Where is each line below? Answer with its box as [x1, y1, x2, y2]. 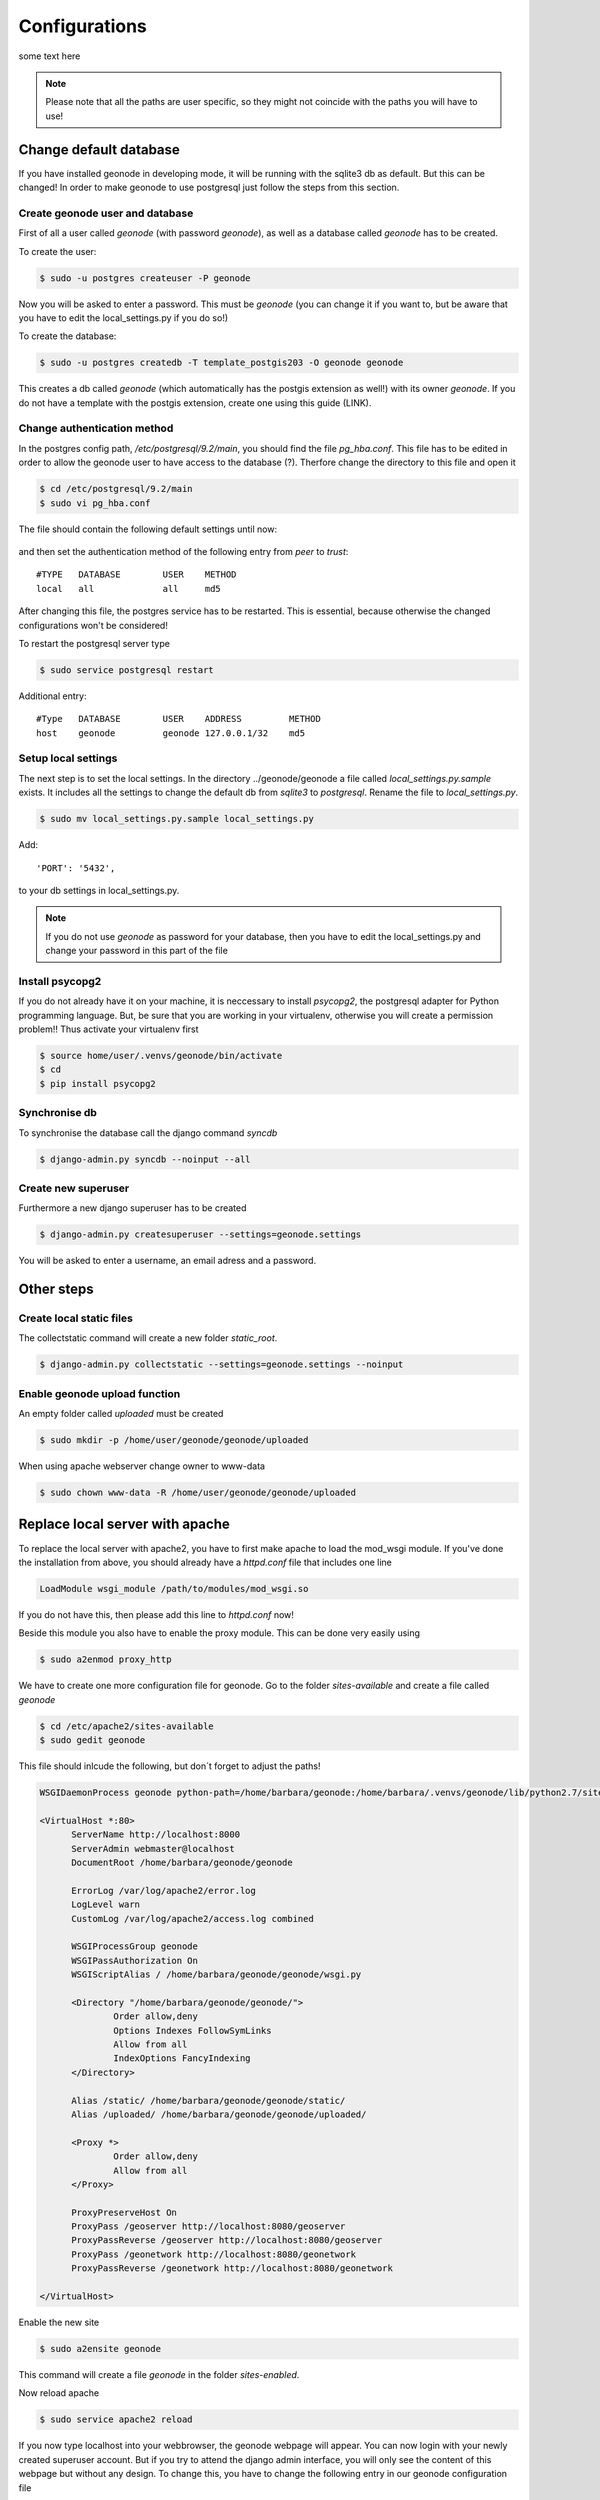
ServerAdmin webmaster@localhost [71, 1843, 235, 1854]
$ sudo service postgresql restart [39, 664, 214, 675]
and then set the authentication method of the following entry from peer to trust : [18, 545, 349, 557]
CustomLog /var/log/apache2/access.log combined [71, 1913, 314, 1924]
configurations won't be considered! [18, 619, 169, 631]
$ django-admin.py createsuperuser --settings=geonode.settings [39, 1229, 362, 1240]
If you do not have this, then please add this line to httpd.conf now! [18, 1608, 295, 1620]
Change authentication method [18, 421, 174, 435]
